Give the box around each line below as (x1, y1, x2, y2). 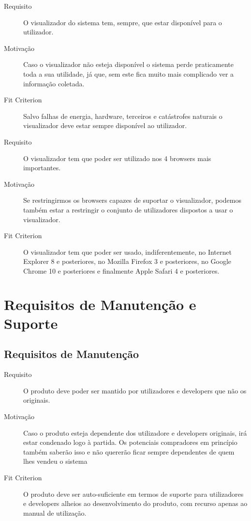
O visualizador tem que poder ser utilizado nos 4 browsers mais (23, 153, 211, 163)
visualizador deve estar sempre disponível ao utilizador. (23, 120, 187, 130)
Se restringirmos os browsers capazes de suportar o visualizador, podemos (23, 195, 241, 205)
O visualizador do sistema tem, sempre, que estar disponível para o (23, 17, 222, 27)
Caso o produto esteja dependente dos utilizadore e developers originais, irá (23, 427, 247, 438)
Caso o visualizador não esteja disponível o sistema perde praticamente (23, 59, 234, 69)
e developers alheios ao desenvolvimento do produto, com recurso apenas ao (23, 498, 248, 508)
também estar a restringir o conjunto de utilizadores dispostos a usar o (23, 204, 233, 214)
